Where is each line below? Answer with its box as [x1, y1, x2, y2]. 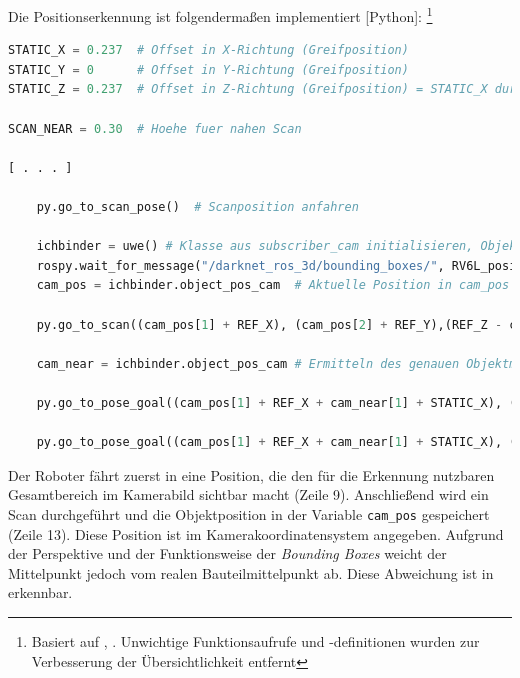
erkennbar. [8, 582, 73, 603]
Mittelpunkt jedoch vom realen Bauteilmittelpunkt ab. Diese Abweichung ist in [8, 562, 494, 583]
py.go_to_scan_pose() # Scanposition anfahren [36, 200, 359, 214]
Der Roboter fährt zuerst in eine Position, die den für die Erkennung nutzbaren [8, 464, 495, 485]
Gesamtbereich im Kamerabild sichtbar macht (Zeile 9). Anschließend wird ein [8, 484, 489, 505]
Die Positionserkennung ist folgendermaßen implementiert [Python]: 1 [8, 3, 433, 26]
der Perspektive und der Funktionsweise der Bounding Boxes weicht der [8, 543, 447, 564]
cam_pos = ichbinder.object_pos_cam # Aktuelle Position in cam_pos [36, 278, 510, 293]
